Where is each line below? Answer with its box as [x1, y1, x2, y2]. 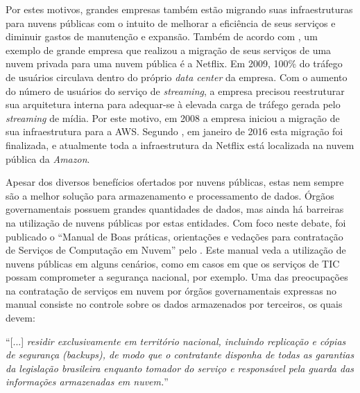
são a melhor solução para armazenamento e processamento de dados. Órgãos [6, 188, 334, 202]
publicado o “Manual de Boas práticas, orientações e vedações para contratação [6, 229, 343, 243]
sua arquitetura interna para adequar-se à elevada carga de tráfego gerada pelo [6, 97, 341, 112]
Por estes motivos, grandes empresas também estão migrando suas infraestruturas [6, 2, 353, 16]
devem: [6, 311, 35, 325]
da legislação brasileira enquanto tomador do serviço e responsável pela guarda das [6, 360, 354, 375]
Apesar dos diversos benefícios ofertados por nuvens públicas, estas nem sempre [6, 175, 344, 189]
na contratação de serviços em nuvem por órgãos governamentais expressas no [6, 283, 337, 297]
